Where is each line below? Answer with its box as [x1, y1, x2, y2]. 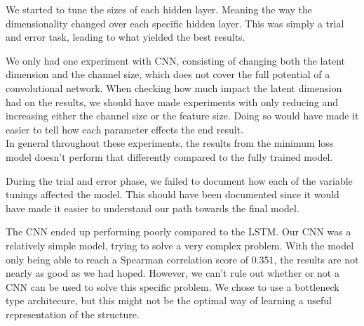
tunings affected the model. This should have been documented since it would [6, 187, 339, 202]
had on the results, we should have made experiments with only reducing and [6, 94, 339, 109]
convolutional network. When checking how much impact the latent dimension [6, 80, 342, 95]
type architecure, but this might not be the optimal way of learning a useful [6, 293, 332, 308]
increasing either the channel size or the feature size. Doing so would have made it [6, 108, 359, 123]
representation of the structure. [6, 306, 140, 321]
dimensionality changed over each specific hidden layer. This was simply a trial [6, 15, 344, 30]
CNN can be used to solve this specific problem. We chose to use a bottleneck [6, 279, 339, 294]
